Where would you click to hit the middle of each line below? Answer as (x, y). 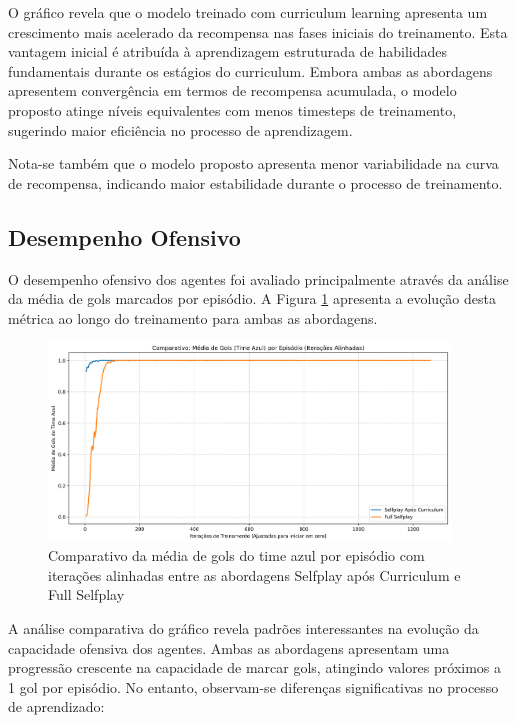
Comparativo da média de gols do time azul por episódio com (236, 555)
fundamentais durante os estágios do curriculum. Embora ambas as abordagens (250, 70)
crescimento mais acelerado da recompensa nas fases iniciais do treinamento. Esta (258, 31)
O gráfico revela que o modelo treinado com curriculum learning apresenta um (248, 12)
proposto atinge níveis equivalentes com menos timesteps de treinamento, (232, 109)
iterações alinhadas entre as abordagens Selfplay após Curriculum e (254, 574)
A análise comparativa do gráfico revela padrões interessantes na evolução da (243, 627)
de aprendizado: (56, 706)
